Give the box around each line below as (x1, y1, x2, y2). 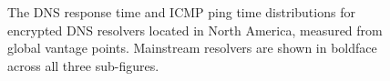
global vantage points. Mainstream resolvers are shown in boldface (7, 38, 377, 57)
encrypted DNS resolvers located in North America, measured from (7, 20, 383, 39)
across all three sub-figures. (7, 56, 159, 75)
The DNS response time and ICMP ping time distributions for (7, 3, 355, 21)
